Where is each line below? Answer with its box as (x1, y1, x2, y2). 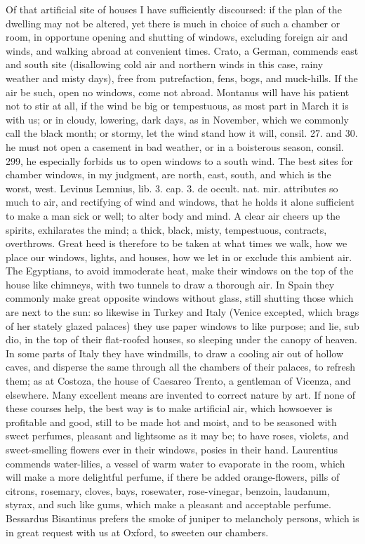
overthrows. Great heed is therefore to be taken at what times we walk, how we (6, 236, 347, 251)
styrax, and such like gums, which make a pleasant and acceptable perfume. (6, 497, 331, 512)
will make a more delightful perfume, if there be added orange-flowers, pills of (6, 470, 340, 484)
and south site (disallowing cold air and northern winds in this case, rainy (6, 57, 324, 72)
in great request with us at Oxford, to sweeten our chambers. (6, 524, 269, 539)
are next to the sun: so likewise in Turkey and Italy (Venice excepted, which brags (6, 305, 359, 319)
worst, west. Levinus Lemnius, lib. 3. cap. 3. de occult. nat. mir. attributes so (6, 180, 338, 195)
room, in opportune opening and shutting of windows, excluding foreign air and (6, 29, 348, 44)
